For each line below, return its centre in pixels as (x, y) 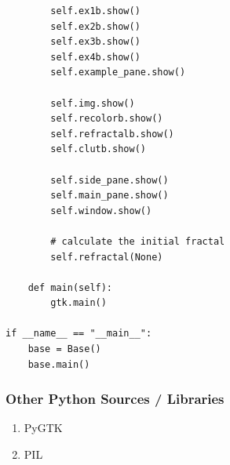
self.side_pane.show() (110, 180)
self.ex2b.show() (95, 26)
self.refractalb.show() (112, 134)
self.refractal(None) (107, 257)
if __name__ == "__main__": (79, 334)
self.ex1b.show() (95, 11)
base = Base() (64, 349)
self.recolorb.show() (107, 119)
